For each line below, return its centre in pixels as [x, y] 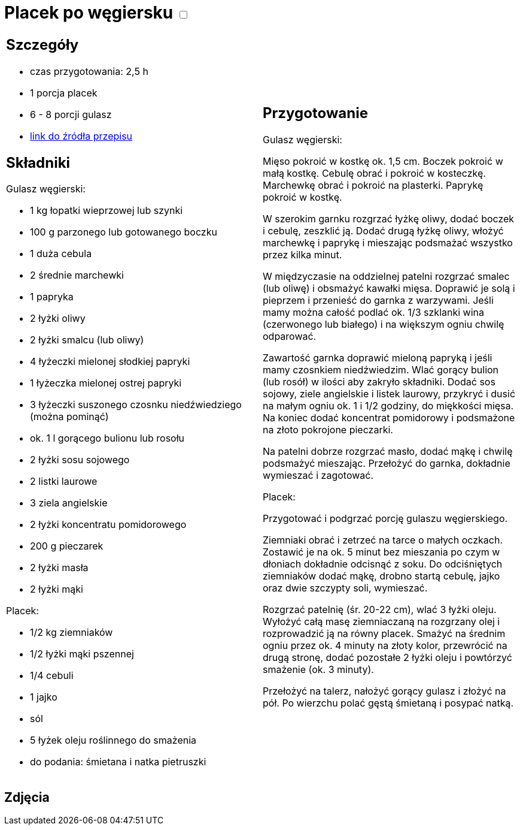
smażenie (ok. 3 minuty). [318, 670]
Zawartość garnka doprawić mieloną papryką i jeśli [378, 358]
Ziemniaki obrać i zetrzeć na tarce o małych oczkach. [383, 540]
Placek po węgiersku [89, 13]
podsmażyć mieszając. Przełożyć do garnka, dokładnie [387, 464]
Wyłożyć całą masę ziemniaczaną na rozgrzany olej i [381, 622]
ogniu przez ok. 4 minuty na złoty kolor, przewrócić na [385, 646]
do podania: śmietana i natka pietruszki [118, 762]
